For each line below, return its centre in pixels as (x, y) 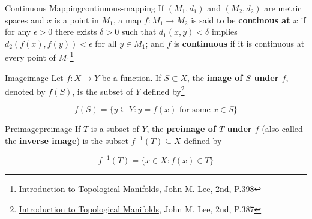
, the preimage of (181, 129)
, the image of (215, 77)
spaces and (25, 19)
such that (139, 31)
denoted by (25, 91)
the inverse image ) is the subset (67, 141)
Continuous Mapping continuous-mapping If (85, 8)
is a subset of (115, 129)
